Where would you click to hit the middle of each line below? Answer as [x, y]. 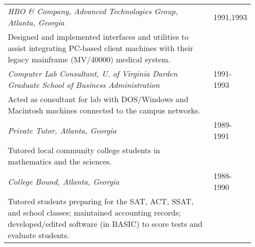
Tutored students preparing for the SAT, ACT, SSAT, [101, 201]
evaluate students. [39, 235]
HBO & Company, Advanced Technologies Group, [93, 11]
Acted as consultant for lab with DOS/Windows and [98, 99]
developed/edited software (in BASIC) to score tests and [105, 224]
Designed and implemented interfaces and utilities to [98, 37]
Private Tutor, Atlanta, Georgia [62, 130]
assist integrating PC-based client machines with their [101, 48]
